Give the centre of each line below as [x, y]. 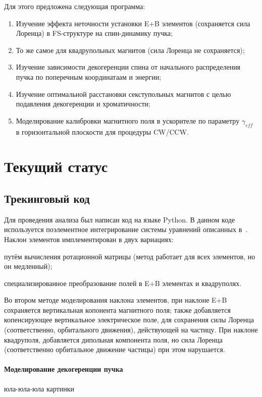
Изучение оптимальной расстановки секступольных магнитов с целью [123, 94]
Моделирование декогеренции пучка [64, 369]
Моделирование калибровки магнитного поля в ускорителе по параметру [128, 120]
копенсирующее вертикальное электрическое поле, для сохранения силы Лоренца [129, 320]
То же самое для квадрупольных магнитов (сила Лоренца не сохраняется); [130, 50]
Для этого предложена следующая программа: [75, 6]
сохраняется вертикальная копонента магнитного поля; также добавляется [117, 309]
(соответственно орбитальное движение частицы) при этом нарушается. [115, 349]
